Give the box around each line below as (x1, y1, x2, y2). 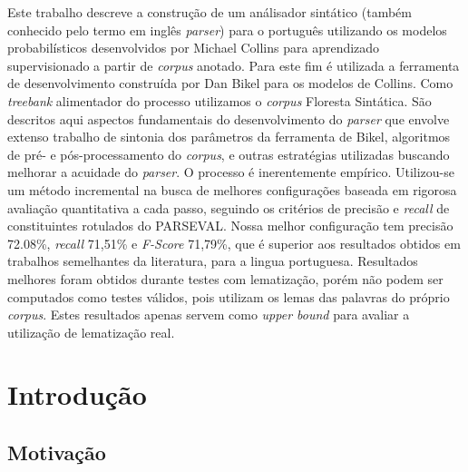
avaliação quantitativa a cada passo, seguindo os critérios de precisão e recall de (7, 198, 450, 217)
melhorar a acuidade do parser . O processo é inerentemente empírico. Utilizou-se (7, 162, 454, 182)
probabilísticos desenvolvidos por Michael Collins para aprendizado (7, 38, 380, 57)
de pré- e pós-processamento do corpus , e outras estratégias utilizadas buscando (7, 144, 450, 163)
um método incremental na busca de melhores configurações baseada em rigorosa (7, 180, 457, 199)
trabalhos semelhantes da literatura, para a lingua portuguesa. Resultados (7, 251, 418, 270)
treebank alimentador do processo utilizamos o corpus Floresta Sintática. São (7, 91, 432, 110)
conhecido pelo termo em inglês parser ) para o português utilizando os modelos (7, 20, 447, 39)
